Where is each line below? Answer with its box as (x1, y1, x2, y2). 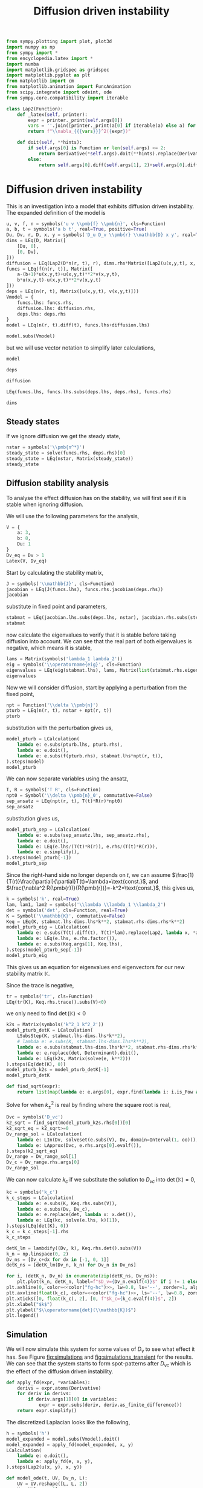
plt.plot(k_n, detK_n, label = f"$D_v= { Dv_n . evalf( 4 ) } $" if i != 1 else (17, 1279, 199, 1285)
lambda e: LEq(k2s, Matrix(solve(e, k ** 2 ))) (17, 1055, 131, 1061)
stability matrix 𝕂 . (6, 970, 50, 977)
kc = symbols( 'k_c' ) (6, 1189, 59, 1195)
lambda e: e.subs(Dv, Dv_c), (17, 1206, 91, 1212)
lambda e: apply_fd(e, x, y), (17, 1458, 94, 1465)
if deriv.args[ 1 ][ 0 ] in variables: (28, 1396, 118, 1402)
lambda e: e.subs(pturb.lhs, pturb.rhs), (17, 742, 123, 748)
